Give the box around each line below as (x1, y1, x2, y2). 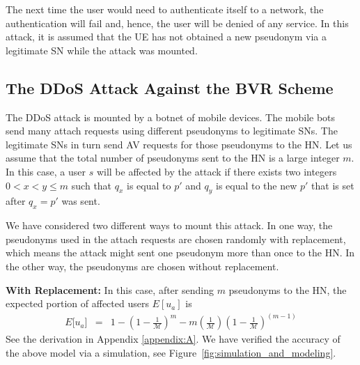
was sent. (61, 194, 100, 208)
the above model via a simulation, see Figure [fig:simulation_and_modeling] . (6, 345, 336, 359)
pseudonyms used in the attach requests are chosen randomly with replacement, (6, 231, 346, 246)
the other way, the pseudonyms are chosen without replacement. (6, 258, 279, 273)
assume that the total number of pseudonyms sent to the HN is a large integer (6, 150, 340, 165)
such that (71, 178, 112, 192)
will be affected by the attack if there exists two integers (96, 164, 337, 178)
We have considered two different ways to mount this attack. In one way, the (6, 218, 333, 233)
